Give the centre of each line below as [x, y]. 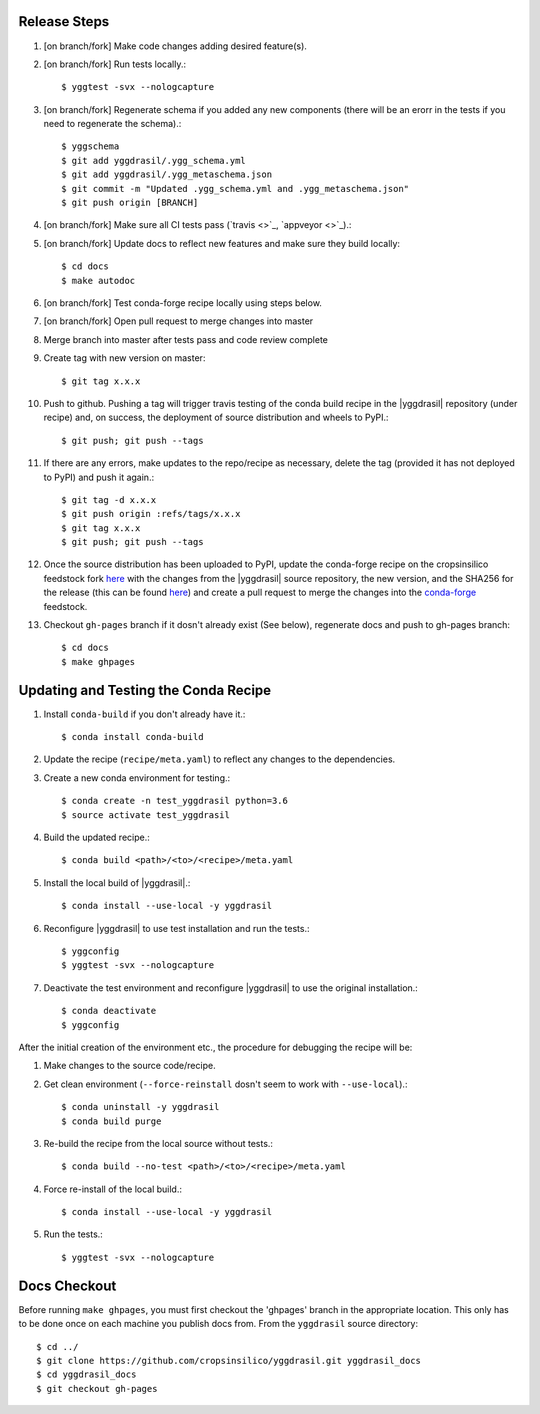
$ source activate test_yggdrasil [145, 814]
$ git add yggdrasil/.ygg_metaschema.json [167, 174]
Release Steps [64, 21]
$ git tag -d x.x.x [109, 499]
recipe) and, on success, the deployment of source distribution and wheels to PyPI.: [216, 417]
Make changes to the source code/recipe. [129, 1066]
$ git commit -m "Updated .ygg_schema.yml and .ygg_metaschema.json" [235, 188]
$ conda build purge [111, 1121]
